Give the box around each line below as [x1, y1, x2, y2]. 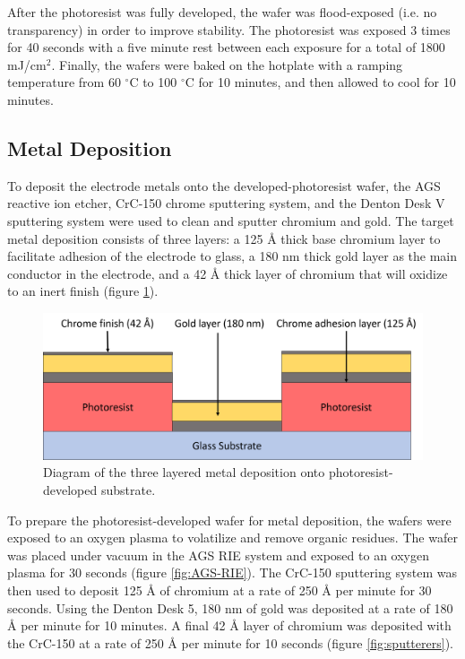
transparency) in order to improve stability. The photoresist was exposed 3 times [7, 20, 451, 39]
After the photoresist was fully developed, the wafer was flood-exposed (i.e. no [7, 3, 437, 21]
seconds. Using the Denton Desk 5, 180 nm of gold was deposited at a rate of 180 [7, 598, 453, 617]
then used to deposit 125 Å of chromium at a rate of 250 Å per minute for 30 [7, 581, 432, 600]
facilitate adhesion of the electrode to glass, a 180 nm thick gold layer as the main [7, 247, 458, 265]
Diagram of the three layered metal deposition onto [43, 463, 325, 481]
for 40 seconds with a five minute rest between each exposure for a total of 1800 [7, 38, 445, 56]
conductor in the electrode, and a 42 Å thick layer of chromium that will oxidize [7, 264, 448, 282]
